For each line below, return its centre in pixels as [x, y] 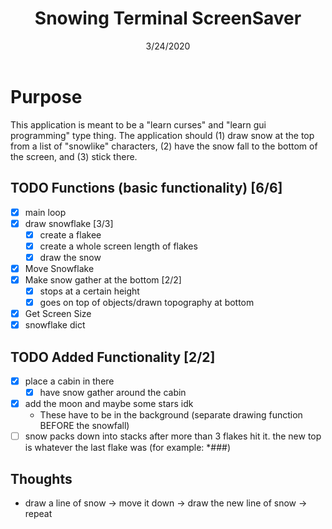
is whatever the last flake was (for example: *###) [127, 448]
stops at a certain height [89, 291]
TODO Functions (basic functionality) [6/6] [146, 188]
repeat [38, 514]
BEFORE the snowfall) [84, 426]
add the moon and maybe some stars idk [109, 404]
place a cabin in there [69, 381]
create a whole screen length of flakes [118, 246]
